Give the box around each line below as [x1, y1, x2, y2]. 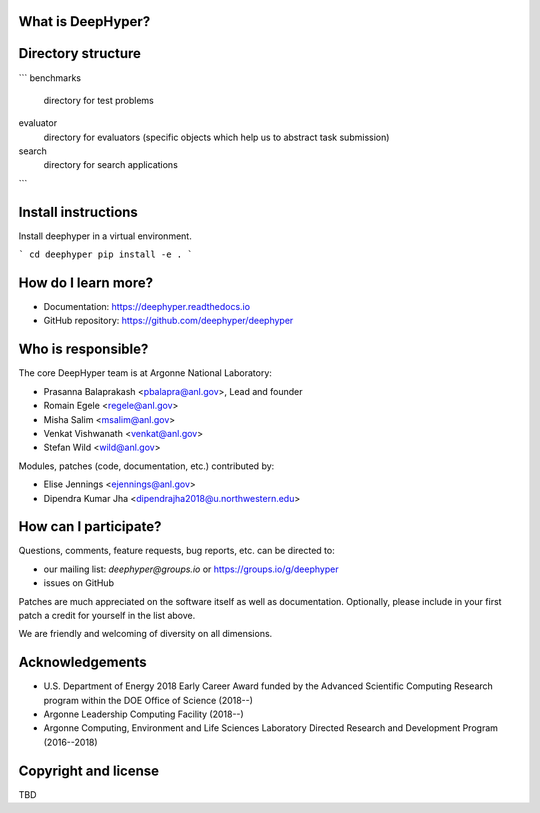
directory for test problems [43, 94, 154, 106]
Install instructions [18, 203, 139, 220]
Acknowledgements [18, 654, 147, 671]
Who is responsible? [18, 341, 149, 358]
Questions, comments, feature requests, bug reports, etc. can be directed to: [18, 545, 335, 557]
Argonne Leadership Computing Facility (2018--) [43, 708, 244, 720]
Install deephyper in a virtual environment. [18, 230, 192, 242]
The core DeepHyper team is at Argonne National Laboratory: [18, 367, 272, 379]
